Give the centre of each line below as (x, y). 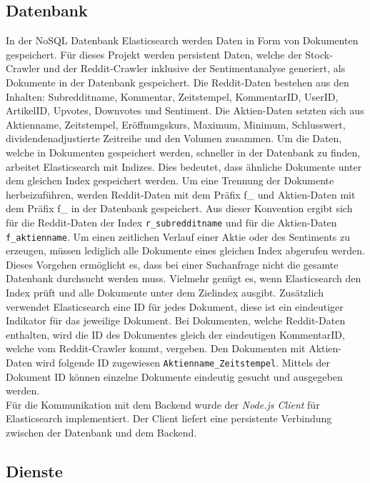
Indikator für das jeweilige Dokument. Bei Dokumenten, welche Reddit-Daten (176, 320)
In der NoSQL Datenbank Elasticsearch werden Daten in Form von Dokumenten (182, 40)
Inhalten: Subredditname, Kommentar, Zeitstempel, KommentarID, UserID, (172, 96)
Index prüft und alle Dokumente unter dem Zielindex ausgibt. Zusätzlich (165, 293)
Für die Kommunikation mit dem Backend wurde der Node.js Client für (163, 404)
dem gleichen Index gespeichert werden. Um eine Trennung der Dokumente (170, 180)
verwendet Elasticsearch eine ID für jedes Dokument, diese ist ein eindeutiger (175, 306)
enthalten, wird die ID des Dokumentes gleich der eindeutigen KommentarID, (175, 334)
